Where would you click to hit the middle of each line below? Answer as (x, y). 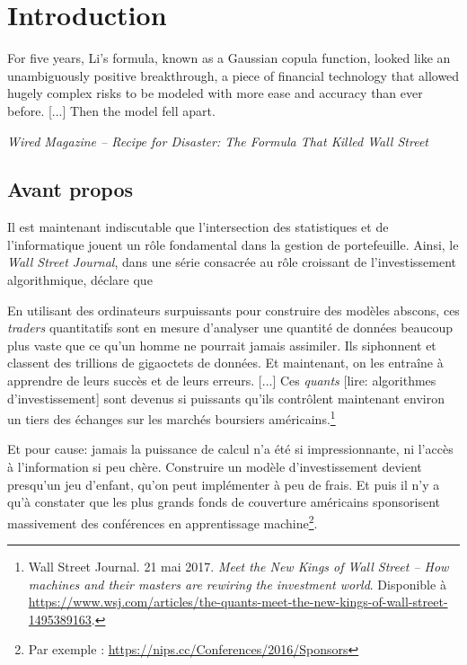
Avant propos (70, 189)
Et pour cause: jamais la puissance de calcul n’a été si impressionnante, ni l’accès (230, 449)
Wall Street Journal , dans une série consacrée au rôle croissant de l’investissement (232, 262)
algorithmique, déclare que (80, 280)
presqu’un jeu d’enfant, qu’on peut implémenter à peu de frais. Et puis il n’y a (224, 484)
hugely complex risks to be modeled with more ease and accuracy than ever (215, 93)
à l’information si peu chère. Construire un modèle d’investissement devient (215, 467)
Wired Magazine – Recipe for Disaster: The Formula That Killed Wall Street (218, 141)
